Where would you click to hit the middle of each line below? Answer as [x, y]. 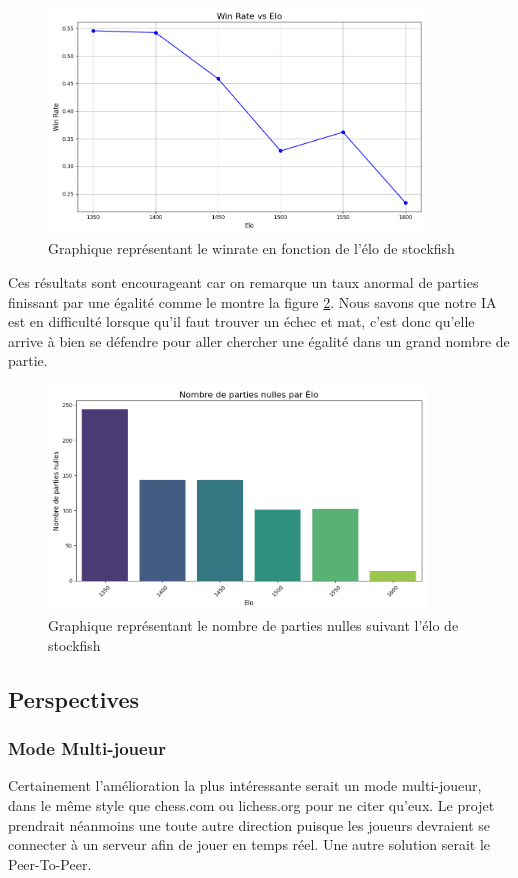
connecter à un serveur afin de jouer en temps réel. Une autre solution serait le [249, 844]
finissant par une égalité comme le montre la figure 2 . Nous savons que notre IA [252, 301]
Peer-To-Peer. [50, 863]
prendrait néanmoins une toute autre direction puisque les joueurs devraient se [249, 824]
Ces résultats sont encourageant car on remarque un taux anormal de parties [243, 281]
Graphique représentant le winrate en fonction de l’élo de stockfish [251, 248]
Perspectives [74, 698]
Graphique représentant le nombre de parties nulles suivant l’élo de [253, 625]
